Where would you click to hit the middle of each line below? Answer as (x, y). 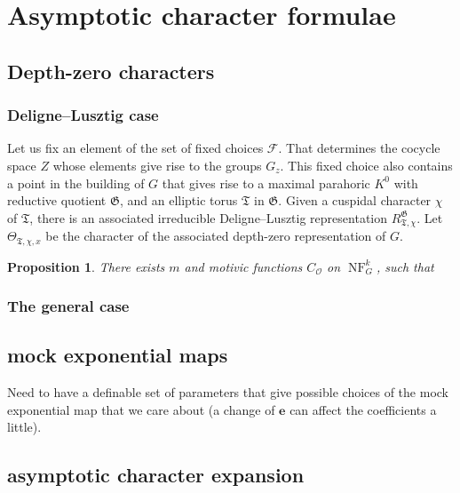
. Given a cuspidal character (355, 200)
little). (24, 427)
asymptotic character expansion (156, 475)
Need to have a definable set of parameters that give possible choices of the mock (228, 392)
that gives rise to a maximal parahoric (266, 183)
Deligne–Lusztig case (83, 115)
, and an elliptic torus (178, 200)
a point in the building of (76, 183)
